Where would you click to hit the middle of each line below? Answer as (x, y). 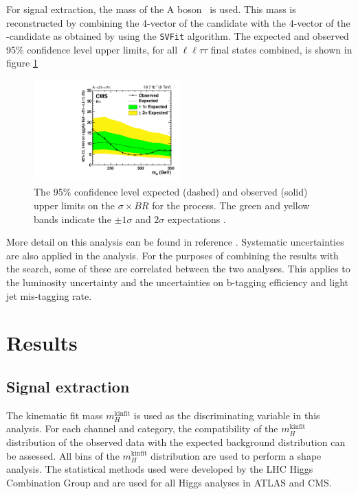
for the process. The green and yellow (231, 205)
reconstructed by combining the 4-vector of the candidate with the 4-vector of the (178, 22)
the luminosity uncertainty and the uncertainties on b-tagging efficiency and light (178, 282)
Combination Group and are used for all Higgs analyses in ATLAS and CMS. (169, 482)
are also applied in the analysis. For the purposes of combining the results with (172, 255)
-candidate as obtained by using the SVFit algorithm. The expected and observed (178, 36)
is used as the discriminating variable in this (227, 415)
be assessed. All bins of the (63, 455)
